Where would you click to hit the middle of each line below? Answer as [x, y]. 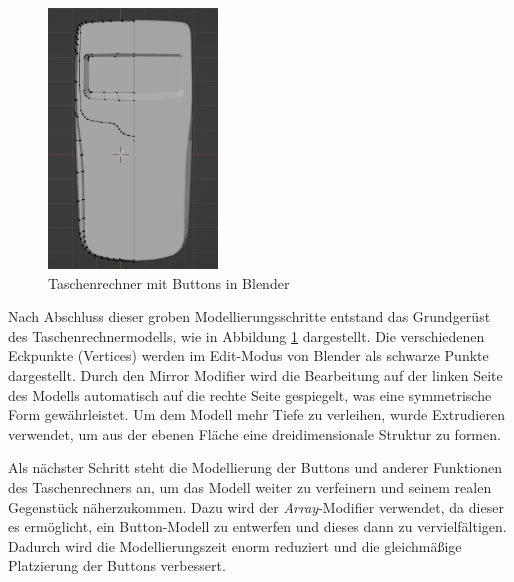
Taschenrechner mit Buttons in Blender [169, 282]
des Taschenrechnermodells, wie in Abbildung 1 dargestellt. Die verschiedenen [246, 335]
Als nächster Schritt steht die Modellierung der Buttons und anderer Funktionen [255, 467]
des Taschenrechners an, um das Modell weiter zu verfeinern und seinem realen [250, 486]
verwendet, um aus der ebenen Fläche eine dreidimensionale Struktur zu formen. [254, 433]
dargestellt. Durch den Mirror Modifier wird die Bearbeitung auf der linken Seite [255, 374]
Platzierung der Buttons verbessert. [117, 565]
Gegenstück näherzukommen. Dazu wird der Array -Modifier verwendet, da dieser [256, 506]
